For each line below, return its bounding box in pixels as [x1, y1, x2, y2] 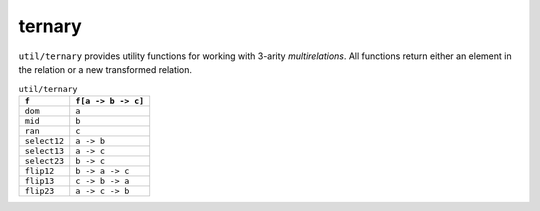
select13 [24, 145, 65, 156]
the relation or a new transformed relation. [18, 63, 193, 75]
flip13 [24, 175, 55, 186]
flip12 [24, 165, 55, 176]
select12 [24, 135, 65, 146]
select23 [24, 155, 65, 166]
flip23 [24, 185, 55, 196]
